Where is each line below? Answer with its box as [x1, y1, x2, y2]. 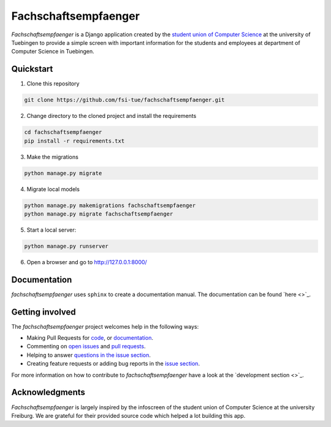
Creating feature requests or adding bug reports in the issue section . [26, 360, 200, 367]
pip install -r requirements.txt [24, 137, 125, 144]
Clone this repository [26, 80, 80, 87]
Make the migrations [26, 153, 79, 160]
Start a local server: [26, 226, 77, 233]
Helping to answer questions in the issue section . [26, 351, 151, 359]
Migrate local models [26, 185, 80, 193]
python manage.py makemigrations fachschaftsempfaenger [24, 202, 196, 209]
